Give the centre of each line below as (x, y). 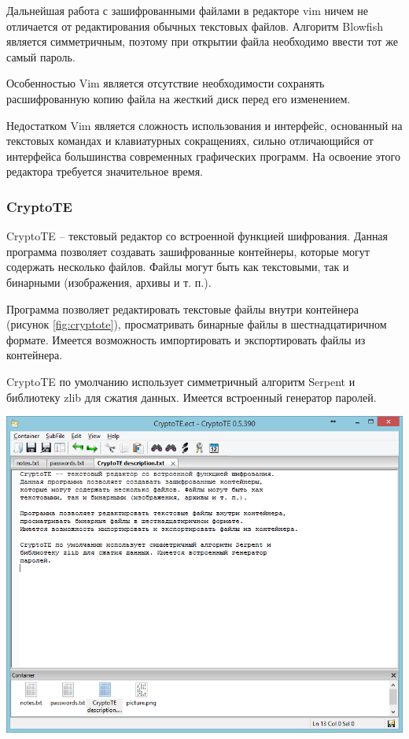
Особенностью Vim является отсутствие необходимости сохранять (166, 83)
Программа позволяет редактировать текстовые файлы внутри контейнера (182, 308)
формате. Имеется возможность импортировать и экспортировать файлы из (186, 339)
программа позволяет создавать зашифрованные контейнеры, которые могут (188, 251)
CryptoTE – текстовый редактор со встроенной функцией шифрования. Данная (197, 236)
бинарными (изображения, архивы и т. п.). (109, 282)
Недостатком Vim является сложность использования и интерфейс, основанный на (204, 125)
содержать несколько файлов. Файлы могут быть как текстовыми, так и (178, 267)
